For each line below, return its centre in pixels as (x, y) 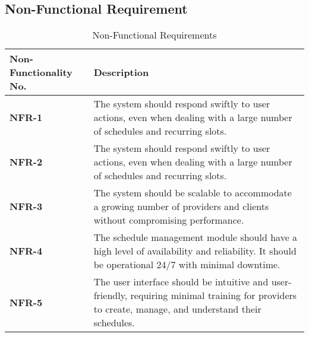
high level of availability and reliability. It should (195, 251)
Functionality (41, 72)
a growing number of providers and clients (181, 206)
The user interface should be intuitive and (181, 282)
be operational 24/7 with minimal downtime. (187, 265)
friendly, (111, 295)
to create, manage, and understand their (177, 309)
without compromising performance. (169, 220)
